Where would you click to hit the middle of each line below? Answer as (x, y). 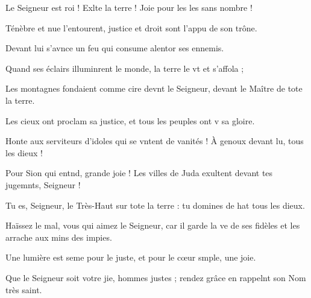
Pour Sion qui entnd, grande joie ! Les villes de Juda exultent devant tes (139, 173)
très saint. (24, 289)
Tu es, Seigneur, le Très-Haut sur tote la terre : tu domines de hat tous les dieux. (155, 205)
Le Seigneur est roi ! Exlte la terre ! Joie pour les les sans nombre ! (129, 7)
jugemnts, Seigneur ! (43, 184)
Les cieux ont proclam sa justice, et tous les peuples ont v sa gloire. (130, 120)
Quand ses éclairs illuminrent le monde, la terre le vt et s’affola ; (125, 68)
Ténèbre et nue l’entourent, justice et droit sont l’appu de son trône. (131, 27)
